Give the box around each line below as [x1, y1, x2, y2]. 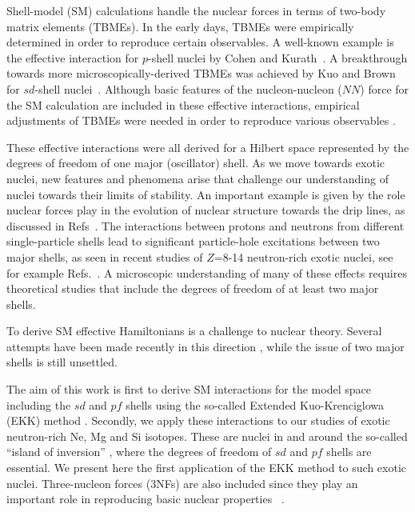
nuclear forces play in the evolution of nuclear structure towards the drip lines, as [6, 202, 405, 218]
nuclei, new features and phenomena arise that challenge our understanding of [6, 170, 389, 186]
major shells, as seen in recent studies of [6, 248, 203, 265]
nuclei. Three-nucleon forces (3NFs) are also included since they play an [6, 474, 358, 491]
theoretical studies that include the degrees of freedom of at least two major [6, 280, 379, 297]
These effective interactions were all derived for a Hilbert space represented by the [6, 138, 409, 155]
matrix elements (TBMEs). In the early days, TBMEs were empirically [6, 18, 354, 34]
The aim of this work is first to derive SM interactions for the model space [6, 381, 371, 398]
